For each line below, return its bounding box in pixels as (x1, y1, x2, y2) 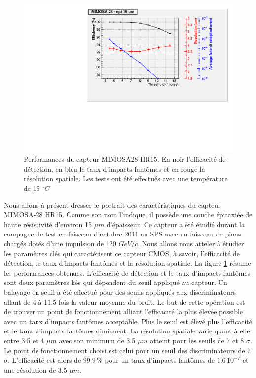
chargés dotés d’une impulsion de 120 (4, 238, 116, 248)
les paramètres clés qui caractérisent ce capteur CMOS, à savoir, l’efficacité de (4, 248, 240, 258)
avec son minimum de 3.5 (59, 335, 136, 345)
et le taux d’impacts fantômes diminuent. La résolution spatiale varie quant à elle (4, 326, 250, 336)
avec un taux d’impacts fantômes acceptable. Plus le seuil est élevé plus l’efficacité (4, 316, 253, 326)
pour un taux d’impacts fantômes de (105, 355, 215, 365)
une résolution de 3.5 (4, 364, 67, 375)
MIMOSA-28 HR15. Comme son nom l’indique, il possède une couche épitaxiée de (4, 209, 253, 220)
